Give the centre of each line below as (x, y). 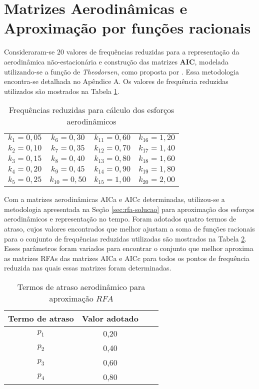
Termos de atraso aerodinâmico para (81, 287)
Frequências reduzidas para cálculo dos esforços (91, 110)
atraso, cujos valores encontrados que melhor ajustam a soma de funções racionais (129, 229)
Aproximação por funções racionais (127, 28)
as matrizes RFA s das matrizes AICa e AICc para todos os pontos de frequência (127, 258)
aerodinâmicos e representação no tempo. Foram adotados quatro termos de (120, 219)
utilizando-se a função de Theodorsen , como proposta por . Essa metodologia (121, 71)
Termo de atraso (41, 318)
